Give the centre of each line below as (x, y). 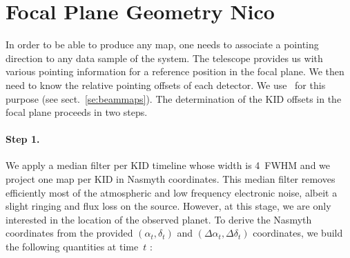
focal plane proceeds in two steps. (77, 112)
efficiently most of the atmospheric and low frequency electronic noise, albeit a (172, 192)
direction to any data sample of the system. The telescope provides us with (164, 58)
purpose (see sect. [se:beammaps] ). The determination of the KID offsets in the (174, 98)
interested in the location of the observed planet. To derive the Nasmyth (159, 219)
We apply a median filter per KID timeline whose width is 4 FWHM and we (168, 165)
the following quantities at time (72, 247)
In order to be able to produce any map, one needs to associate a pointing (162, 44)
